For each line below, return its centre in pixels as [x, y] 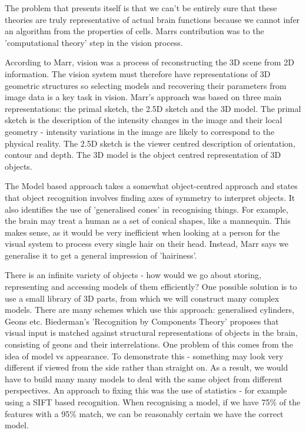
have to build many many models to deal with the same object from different [144, 379]
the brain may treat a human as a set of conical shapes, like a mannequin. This [148, 221]
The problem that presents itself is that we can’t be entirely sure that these [141, 8]
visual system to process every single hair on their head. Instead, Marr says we [147, 244]
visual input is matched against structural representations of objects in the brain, [151, 333]
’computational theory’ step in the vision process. [94, 42]
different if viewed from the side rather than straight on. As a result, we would [147, 367]
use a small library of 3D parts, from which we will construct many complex [142, 298]
